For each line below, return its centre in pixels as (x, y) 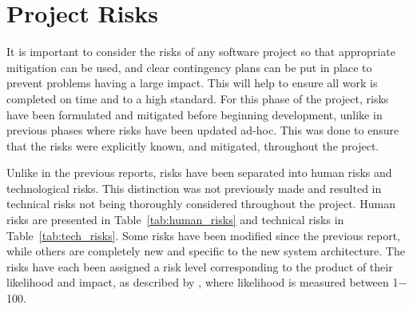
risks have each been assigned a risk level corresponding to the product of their (200, 266)
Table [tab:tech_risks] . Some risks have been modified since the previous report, (204, 235)
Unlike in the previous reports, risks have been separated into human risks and (199, 173)
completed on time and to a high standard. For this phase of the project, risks (198, 98)
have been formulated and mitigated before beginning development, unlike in (195, 114)
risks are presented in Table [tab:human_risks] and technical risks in (175, 220)
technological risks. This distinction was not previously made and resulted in (194, 188)
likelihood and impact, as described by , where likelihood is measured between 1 (203, 282)
